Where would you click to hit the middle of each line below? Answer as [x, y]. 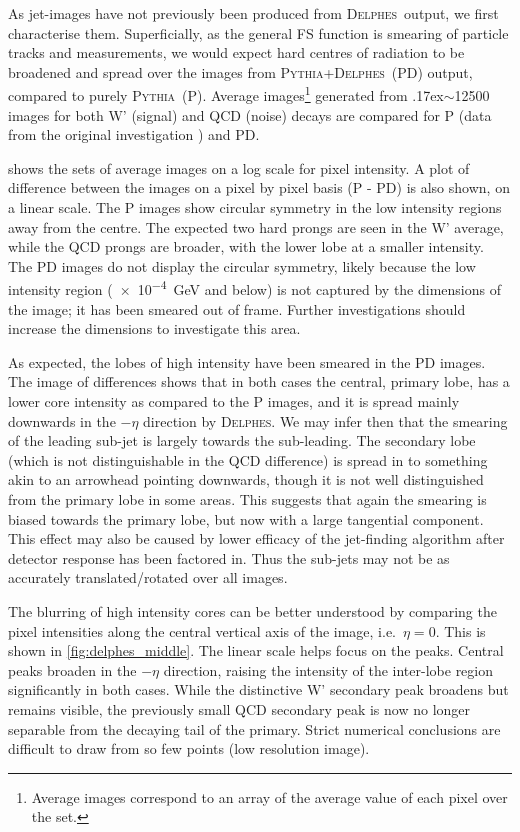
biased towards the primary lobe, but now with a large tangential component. [246, 518]
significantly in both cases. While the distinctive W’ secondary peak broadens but [258, 689]
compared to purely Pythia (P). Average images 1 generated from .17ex [226, 94]
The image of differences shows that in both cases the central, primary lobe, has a [259, 381]
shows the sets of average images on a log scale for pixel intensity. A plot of [239, 167]
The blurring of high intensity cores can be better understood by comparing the [252, 610]
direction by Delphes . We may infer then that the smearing [325, 420]
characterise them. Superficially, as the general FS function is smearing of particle [258, 32]
